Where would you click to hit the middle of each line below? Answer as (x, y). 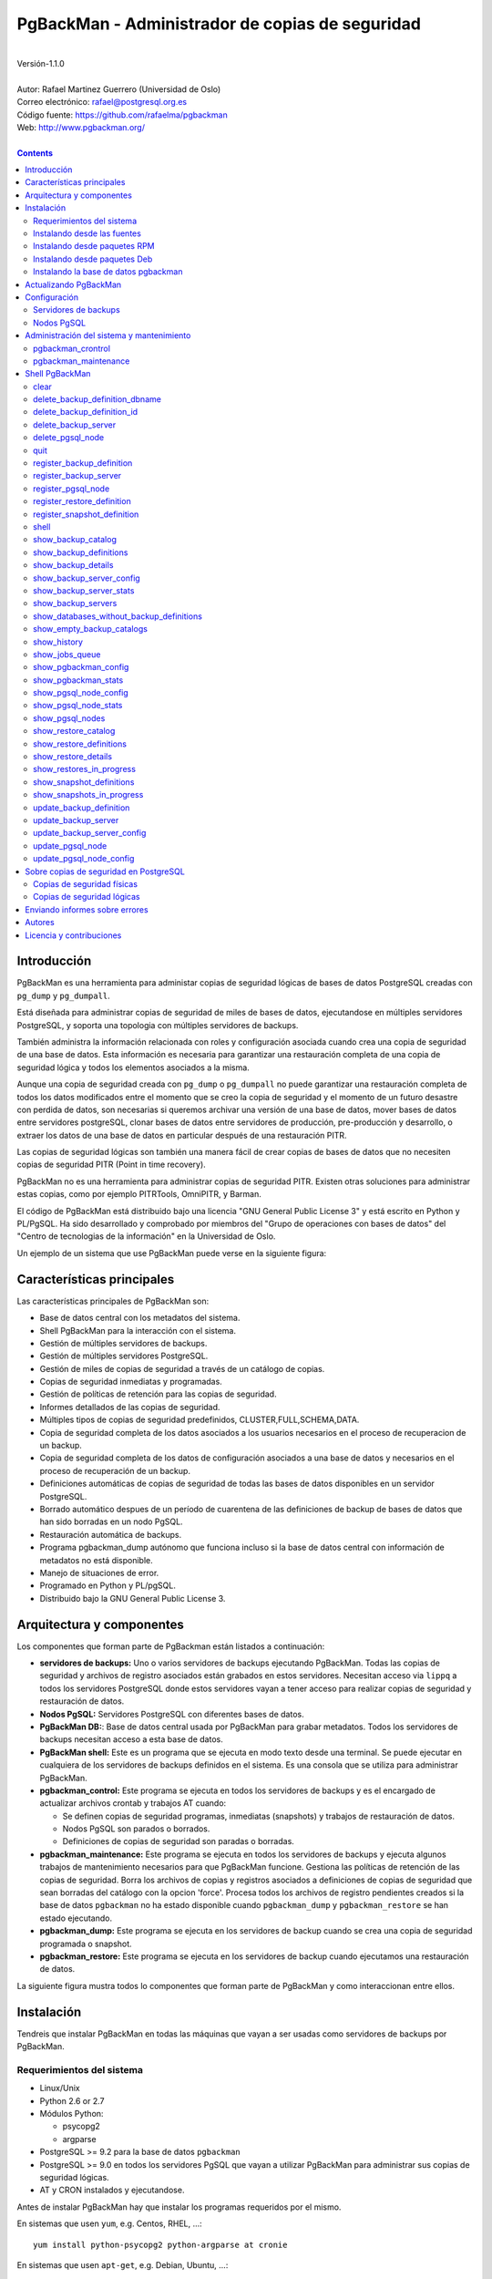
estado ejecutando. (76, 1918)
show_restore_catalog (74, 731)
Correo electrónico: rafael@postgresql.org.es (102, 102)
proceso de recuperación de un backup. (115, 1470)
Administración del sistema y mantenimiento (108, 335)
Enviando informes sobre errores (87, 909)
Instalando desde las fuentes (87, 233)
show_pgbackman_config (81, 667)
